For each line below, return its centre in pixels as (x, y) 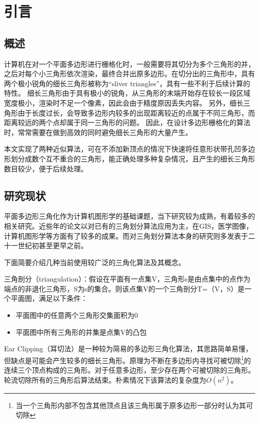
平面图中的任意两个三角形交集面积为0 (77, 315)
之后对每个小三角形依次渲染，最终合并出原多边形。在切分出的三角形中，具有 (129, 73)
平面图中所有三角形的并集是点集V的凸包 (81, 332)
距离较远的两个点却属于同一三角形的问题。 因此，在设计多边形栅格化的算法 (127, 122)
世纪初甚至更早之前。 (53, 245)
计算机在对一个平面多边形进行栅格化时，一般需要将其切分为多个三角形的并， (129, 64)
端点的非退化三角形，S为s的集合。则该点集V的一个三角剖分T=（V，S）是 (125, 288)
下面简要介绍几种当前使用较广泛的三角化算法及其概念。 (95, 262)
